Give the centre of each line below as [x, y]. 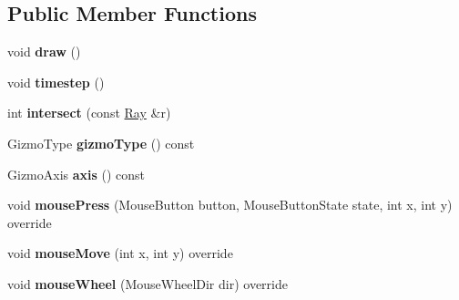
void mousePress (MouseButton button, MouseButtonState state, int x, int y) [230, 205]
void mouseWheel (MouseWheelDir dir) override [148, 283]
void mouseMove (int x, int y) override [120, 253]
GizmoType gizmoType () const [101, 143]
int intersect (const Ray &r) [89, 113]
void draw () [44, 52]
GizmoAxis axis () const [76, 174]
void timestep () [56, 82]
